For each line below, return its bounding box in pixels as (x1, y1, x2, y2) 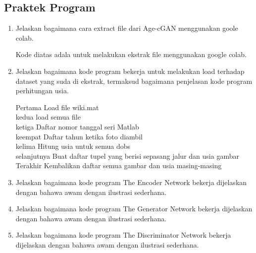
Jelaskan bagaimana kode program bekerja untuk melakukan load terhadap (15, 65, 245, 76)
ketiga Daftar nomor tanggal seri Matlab (15, 121, 139, 131)
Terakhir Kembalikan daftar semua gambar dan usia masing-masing (15, 160, 222, 171)
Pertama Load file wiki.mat (15, 102, 99, 112)
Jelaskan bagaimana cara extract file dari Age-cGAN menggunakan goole (15, 23, 238, 33)
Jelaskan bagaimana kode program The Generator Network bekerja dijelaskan (15, 203, 253, 214)
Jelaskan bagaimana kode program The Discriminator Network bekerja (15, 230, 231, 240)
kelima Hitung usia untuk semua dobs (15, 141, 131, 151)
